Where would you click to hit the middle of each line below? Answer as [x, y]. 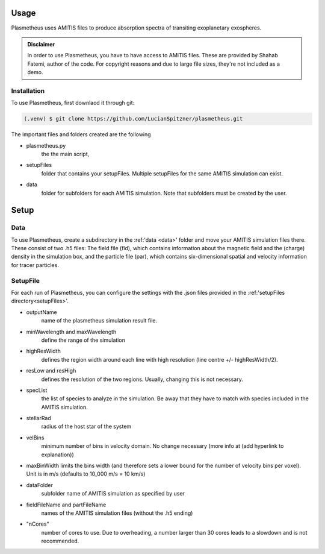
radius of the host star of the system [86, 427]
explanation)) [58, 455]
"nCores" [38, 524]
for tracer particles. [35, 265]
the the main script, [65, 154]
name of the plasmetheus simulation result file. [99, 321]
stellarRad [39, 418]
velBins [35, 438]
